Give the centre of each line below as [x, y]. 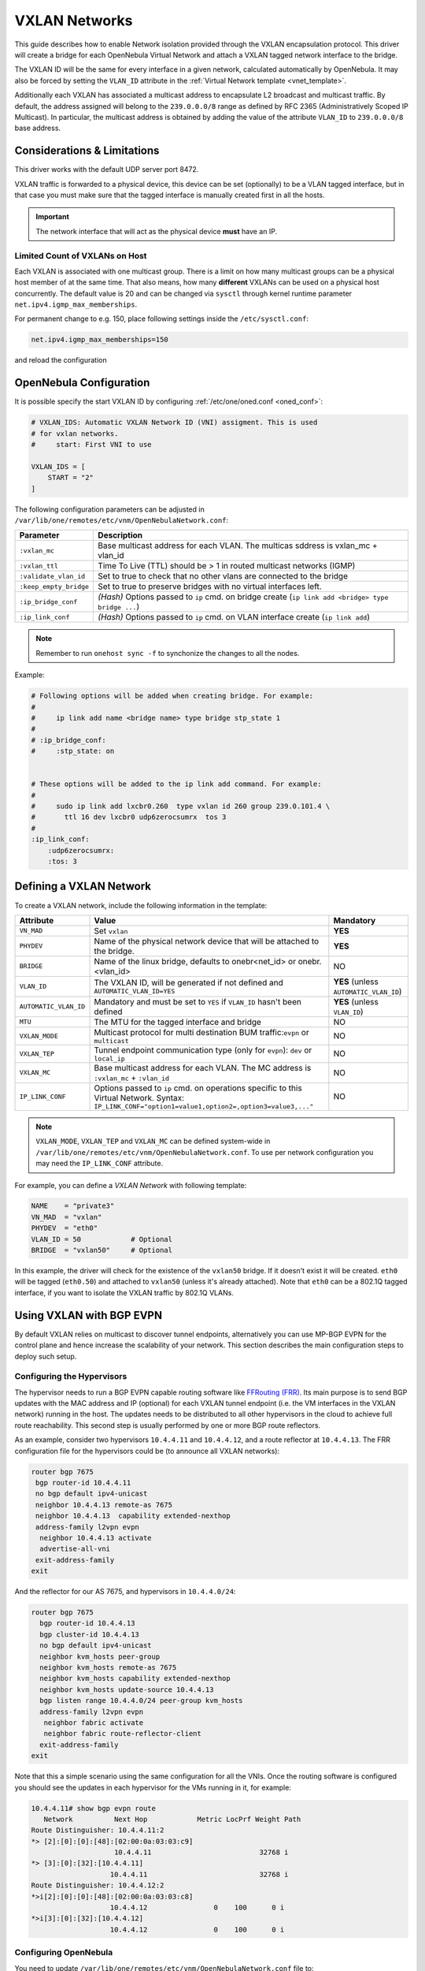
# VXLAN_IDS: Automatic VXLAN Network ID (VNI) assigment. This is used [174, 423]
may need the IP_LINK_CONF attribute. [100, 1164]
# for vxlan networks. [75, 433]
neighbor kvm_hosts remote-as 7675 [108, 1668]
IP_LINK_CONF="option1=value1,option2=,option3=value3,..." [204, 1107]
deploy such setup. [46, 1356]
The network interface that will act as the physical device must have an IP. [157, 231]
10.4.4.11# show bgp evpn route [94, 1808]
